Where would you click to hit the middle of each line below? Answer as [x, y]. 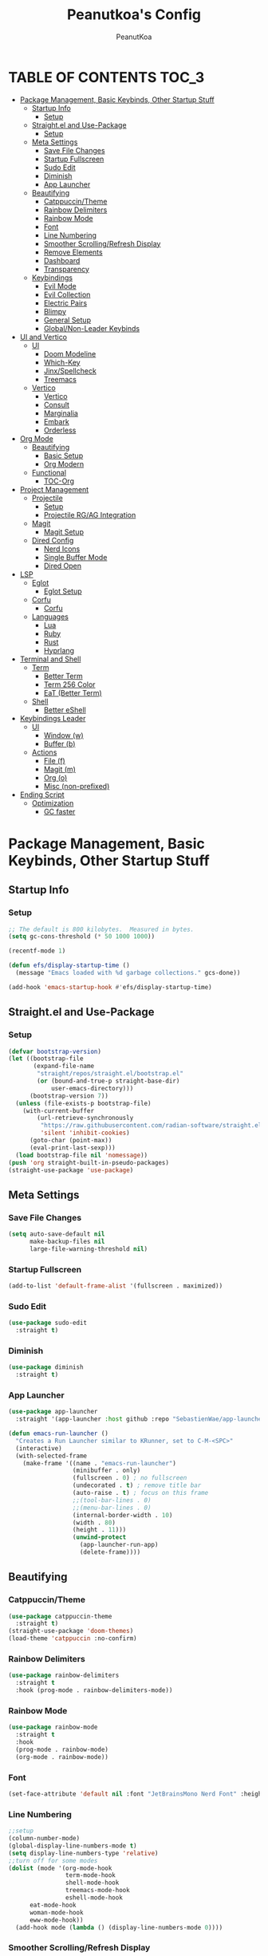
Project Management [54, 489]
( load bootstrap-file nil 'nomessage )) [82, 1155]
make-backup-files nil [67, 1241]
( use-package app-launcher [53, 1412]
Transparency [67, 269]
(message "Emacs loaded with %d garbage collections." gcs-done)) [128, 973]
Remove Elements [73, 252]
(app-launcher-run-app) [119, 1545]
